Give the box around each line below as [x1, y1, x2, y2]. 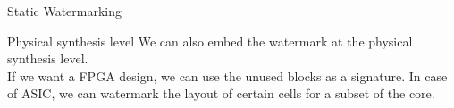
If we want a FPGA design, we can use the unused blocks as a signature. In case [7, 66, 448, 85]
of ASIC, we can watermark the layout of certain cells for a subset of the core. [7, 84, 435, 103]
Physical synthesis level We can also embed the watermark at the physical [7, 31, 413, 50]
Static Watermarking [7, 2, 122, 20]
